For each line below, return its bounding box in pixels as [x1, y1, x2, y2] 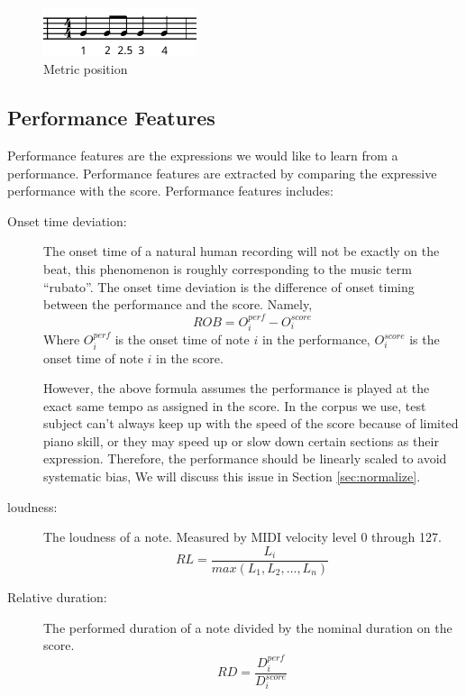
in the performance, [261, 330, 370, 349]
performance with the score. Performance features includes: [7, 181, 334, 200]
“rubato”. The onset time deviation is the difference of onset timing [43, 277, 415, 296]
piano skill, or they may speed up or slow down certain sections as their [43, 431, 439, 450]
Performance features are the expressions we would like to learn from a [7, 146, 398, 165]
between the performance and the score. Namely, [43, 295, 313, 314]
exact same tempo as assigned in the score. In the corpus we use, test [43, 396, 426, 415]
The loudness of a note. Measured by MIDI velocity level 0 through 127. [43, 527, 442, 546]
